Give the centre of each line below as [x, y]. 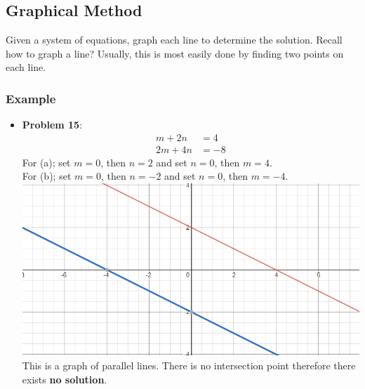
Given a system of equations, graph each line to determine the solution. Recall [174, 40]
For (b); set [47, 176]
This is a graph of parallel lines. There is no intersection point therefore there [189, 365]
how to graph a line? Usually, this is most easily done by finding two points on [175, 53]
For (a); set [46, 162]
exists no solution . [65, 379]
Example [31, 98]
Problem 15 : [52, 125]
